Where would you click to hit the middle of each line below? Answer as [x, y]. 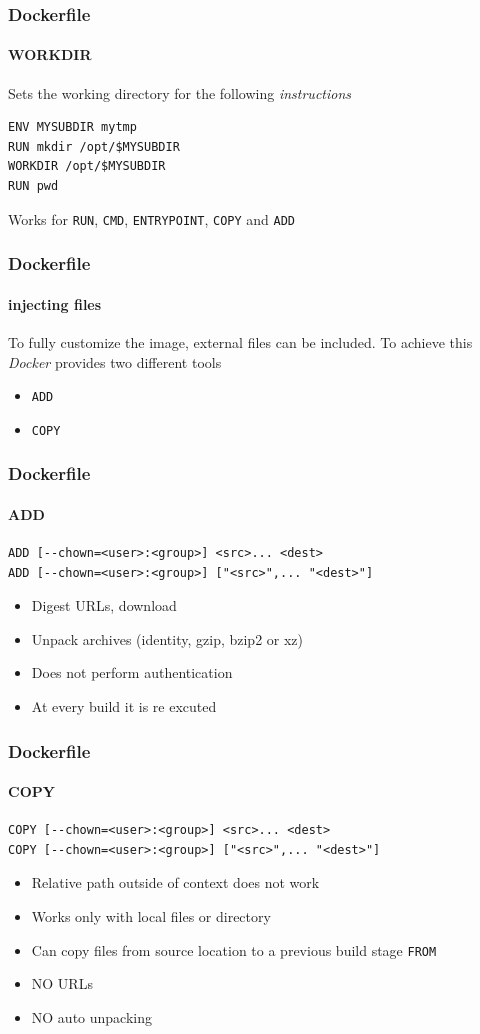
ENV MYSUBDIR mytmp [72, 127]
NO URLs [62, 983]
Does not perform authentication [132, 672]
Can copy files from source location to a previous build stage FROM [234, 949]
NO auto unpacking [91, 1016]
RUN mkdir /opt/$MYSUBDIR [94, 146]
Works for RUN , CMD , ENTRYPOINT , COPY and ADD [152, 218]
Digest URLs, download [104, 605]
